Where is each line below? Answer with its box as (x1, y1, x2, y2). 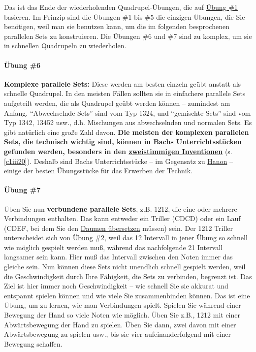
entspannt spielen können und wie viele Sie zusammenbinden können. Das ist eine (4, 290, 250, 300)
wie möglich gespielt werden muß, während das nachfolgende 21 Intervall (4, 242, 223, 252)
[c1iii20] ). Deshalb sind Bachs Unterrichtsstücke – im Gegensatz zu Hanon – (4, 156, 233, 166)
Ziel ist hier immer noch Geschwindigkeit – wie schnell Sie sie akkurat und (4, 281, 228, 291)
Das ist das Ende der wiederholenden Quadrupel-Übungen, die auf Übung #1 (4, 2, 238, 12)
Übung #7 (4, 185, 41, 195)
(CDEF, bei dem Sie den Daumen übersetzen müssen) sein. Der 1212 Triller (4, 223, 233, 233)
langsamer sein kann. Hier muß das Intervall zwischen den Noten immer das (4, 252, 233, 262)
